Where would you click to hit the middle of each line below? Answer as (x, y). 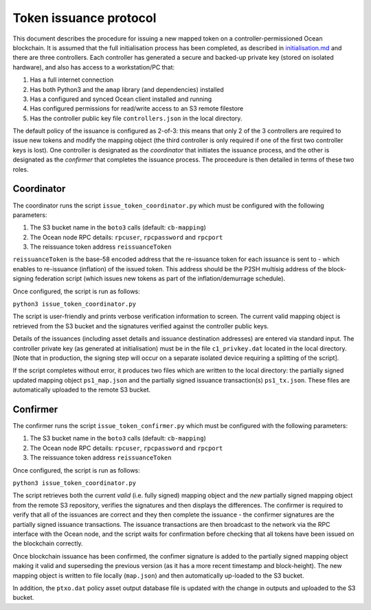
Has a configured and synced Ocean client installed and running (121, 99)
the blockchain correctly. (48, 543)
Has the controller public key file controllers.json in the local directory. (136, 118)
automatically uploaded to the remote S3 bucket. (82, 390)
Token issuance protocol (85, 18)
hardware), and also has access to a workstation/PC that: (94, 67)
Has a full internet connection (72, 80)
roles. (21, 169)
